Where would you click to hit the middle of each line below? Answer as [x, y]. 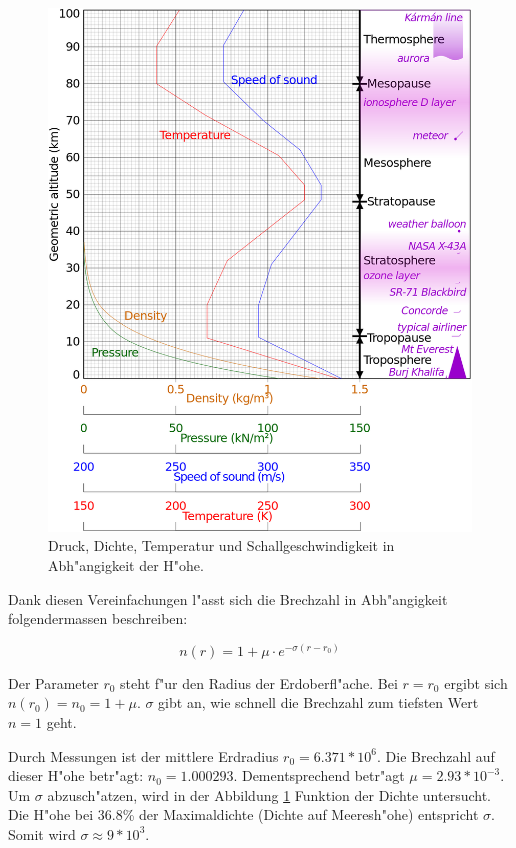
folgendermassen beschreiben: [98, 618]
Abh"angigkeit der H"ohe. [126, 564]
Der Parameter [53, 682]
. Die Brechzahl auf [436, 755]
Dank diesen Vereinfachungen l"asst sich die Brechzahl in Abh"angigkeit [228, 598]
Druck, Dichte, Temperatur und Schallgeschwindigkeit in [221, 545]
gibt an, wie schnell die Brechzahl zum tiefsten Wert [318, 702]
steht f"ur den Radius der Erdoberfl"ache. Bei [259, 682]
